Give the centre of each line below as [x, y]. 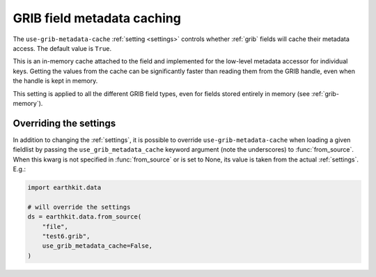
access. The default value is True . [62, 48]
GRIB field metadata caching [97, 18]
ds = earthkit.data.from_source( [85, 217]
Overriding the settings [64, 123]
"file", [55, 227]
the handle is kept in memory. [55, 81]
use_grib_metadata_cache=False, [97, 246]
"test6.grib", [66, 236]
